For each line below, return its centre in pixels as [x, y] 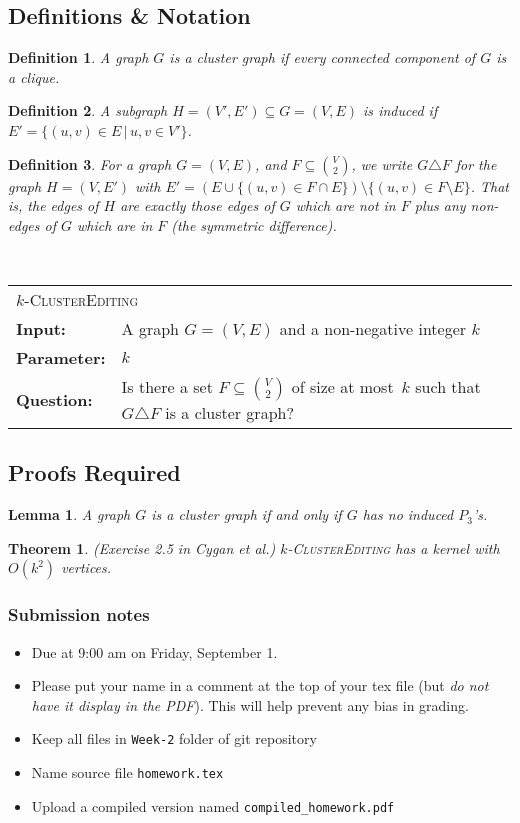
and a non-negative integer [373, 328]
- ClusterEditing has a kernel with [393, 547]
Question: [54, 399]
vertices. [86, 567]
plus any [440, 205]
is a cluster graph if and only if [246, 514]
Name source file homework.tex [127, 772]
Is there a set [167, 386]
